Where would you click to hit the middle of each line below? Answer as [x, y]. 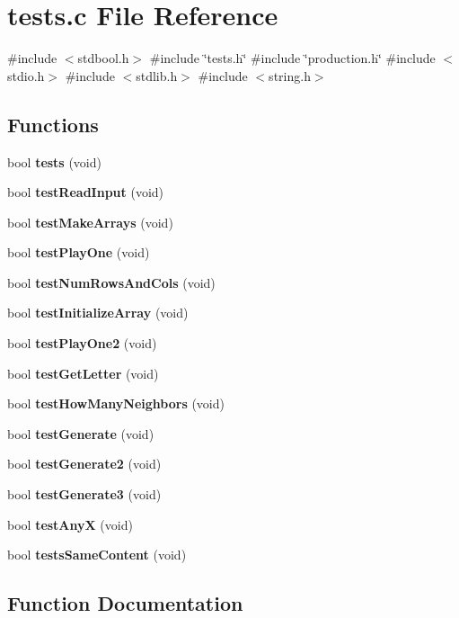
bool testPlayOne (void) [79, 252]
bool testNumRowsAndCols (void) [111, 282]
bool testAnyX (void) [70, 524]
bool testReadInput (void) [86, 192]
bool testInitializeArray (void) [98, 313]
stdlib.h [157, 75]
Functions [53, 124]
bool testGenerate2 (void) [84, 464]
